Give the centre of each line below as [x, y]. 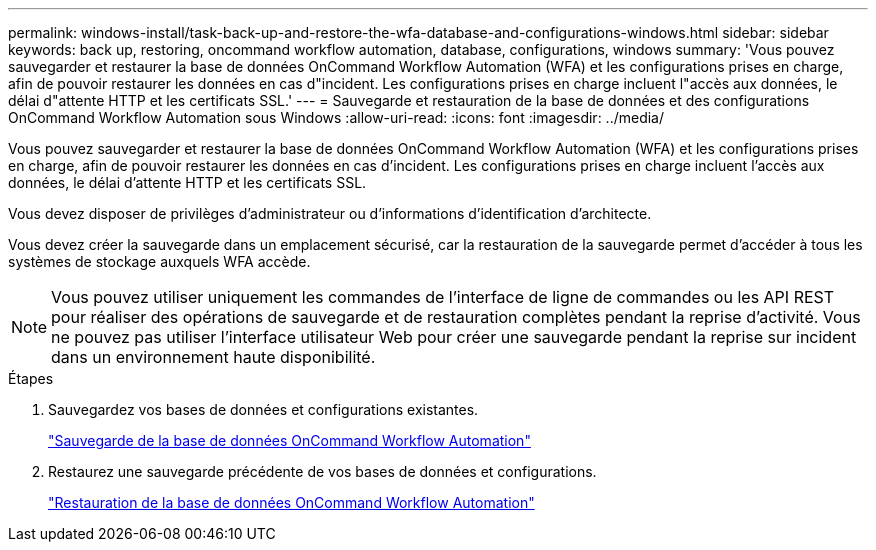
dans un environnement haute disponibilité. [213, 357]
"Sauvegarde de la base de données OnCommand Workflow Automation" [289, 440]
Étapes [31, 378]
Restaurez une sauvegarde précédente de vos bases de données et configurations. [322, 471]
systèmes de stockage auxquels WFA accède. [159, 261]
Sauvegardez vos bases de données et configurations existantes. [263, 409]
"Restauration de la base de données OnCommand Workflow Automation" [291, 502]
